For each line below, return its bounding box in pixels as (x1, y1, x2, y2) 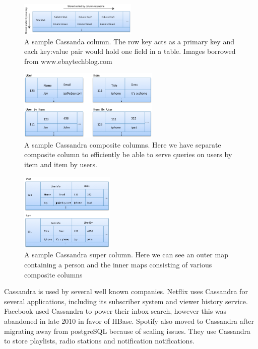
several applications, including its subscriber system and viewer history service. (4, 296, 248, 306)
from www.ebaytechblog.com (24, 55, 112, 66)
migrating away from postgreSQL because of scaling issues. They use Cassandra (4, 325, 251, 336)
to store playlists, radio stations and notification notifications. (4, 335, 195, 346)
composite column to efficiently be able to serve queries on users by (24, 149, 232, 160)
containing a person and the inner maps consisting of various (24, 259, 212, 269)
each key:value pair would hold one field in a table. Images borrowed (24, 46, 236, 56)
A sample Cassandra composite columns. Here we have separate (24, 139, 221, 150)
